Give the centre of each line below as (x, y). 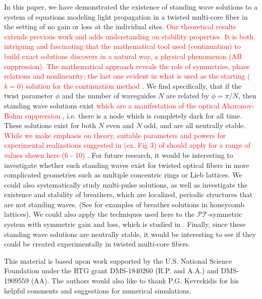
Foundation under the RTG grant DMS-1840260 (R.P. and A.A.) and (111, 271)
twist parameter (29, 96)
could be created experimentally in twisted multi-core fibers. (97, 244)
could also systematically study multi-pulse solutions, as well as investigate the (126, 184)
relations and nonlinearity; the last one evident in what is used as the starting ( (127, 76)
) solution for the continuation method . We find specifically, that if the (131, 85)
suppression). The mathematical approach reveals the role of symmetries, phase (127, 66)
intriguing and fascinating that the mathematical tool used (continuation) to (122, 46)
